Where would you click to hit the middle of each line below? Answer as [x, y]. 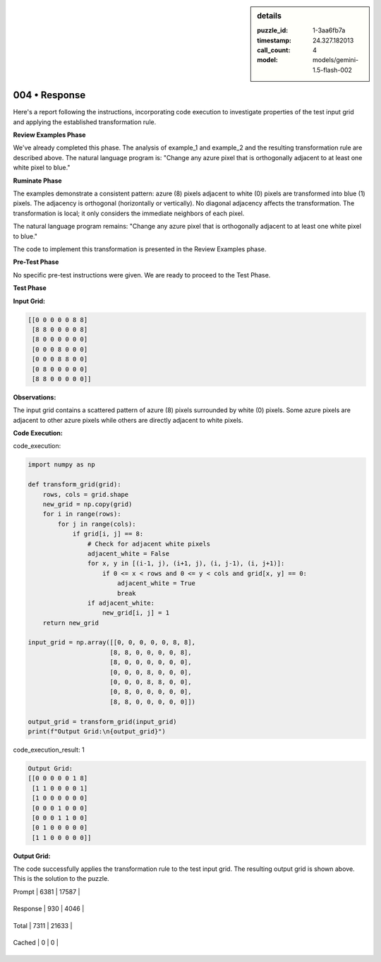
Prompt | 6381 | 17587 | [47, 891]
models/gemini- [336, 60]
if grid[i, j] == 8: [108, 534]
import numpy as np [61, 465]
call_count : [274, 50]
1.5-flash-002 [333, 70]
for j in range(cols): [97, 524]
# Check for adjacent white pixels [149, 544]
